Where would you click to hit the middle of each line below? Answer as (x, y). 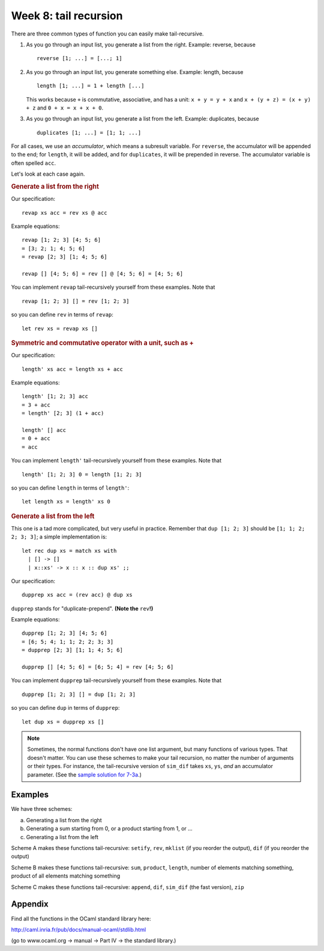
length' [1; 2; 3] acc (55, 396)
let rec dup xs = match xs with (69, 551)
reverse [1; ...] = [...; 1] (79, 58)
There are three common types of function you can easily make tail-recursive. (107, 34)
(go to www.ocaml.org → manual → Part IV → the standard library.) (94, 941)
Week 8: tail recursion (67, 16)
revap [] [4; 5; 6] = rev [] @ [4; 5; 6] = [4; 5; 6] (102, 274)
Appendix (30, 904)
